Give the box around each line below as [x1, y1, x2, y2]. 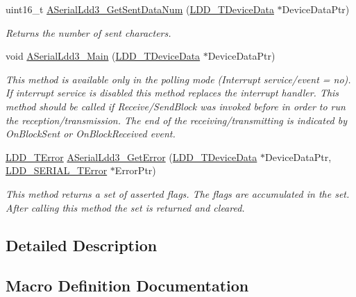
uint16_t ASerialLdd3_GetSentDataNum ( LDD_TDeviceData [6, 2, 274, 16]
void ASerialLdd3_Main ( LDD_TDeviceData [6, 49, 201, 63]
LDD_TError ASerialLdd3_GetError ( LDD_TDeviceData [6, 149, 257, 164]
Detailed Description [6, 234, 158, 255]
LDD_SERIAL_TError [6, 163, 108, 178]
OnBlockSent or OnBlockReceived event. [6, 126, 176, 141]
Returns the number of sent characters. [6, 25, 171, 40]
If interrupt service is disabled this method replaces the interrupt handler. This [6, 85, 339, 100]
